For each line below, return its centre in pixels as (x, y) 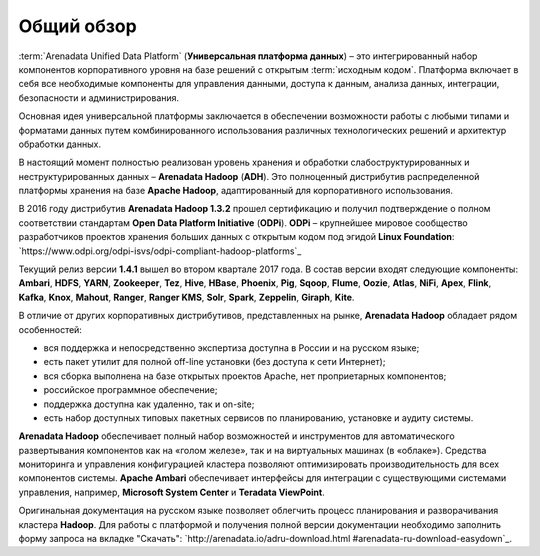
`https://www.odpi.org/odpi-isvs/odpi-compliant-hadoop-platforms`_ (160, 251)
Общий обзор (77, 26)
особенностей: (50, 329)
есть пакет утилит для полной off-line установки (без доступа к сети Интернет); (214, 362)
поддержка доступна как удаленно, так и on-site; (149, 404)
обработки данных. (60, 144)
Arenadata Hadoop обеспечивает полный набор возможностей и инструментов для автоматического (236, 436)
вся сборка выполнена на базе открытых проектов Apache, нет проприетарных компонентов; (245, 376)
